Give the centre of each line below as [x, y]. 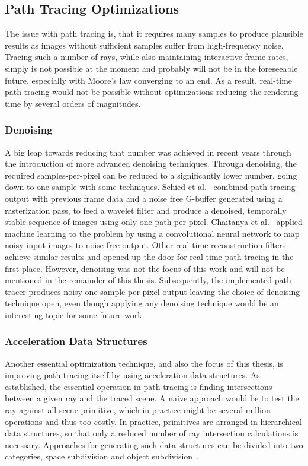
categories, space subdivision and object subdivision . [102, 456]
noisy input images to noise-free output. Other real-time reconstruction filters [145, 245]
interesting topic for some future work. [75, 314]
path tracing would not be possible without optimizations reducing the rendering [152, 92]
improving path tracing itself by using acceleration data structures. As [132, 375]
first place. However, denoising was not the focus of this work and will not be [145, 268]
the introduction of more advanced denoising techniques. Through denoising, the [151, 164]
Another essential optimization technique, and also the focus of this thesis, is [144, 363]
